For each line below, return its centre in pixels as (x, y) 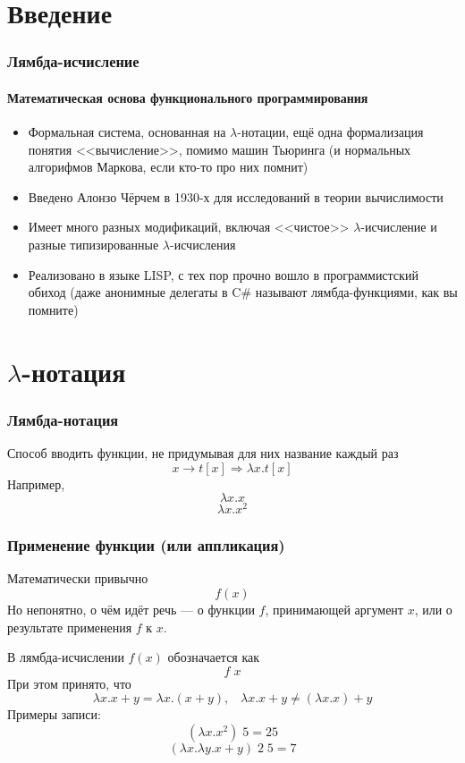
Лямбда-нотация (63, 419)
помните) (53, 309)
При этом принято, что (69, 683)
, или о (433, 610)
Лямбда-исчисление (73, 61)
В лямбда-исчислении (66, 657)
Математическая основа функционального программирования (188, 97)
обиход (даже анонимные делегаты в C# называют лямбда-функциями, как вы (243, 292)
